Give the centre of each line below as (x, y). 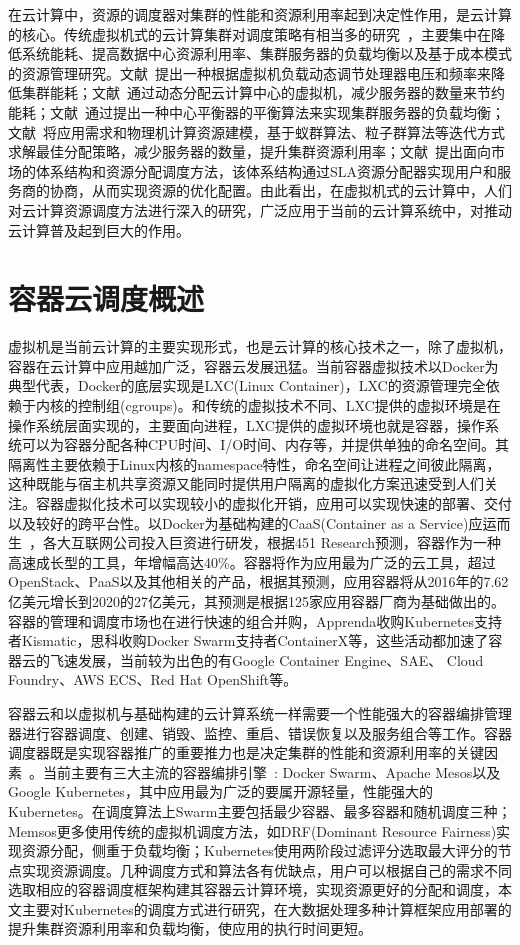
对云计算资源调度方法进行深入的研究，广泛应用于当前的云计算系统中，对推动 (260, 209)
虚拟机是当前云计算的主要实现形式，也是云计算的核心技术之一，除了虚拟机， (260, 346)
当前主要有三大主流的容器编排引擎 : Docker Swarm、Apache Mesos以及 (271, 771)
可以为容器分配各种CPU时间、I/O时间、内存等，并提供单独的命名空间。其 (265, 444)
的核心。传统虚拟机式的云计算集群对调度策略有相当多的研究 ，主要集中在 (249, 33)
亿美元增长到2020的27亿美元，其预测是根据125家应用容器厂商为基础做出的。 (256, 600)
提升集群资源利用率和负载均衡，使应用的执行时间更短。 (190, 928)
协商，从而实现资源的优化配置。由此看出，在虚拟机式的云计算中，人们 (280, 190)
